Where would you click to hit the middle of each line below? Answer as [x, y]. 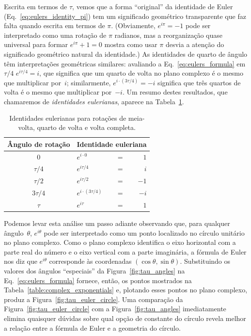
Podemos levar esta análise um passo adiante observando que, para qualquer [117, 223]
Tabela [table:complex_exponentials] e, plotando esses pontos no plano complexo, [126, 290]
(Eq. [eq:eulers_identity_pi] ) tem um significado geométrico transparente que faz [125, 16]
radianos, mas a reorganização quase [168, 35]
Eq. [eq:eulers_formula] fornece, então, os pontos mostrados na [98, 280]
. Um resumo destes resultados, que [175, 92]
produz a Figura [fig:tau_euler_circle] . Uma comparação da [94, 299]
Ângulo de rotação [39, 144]
